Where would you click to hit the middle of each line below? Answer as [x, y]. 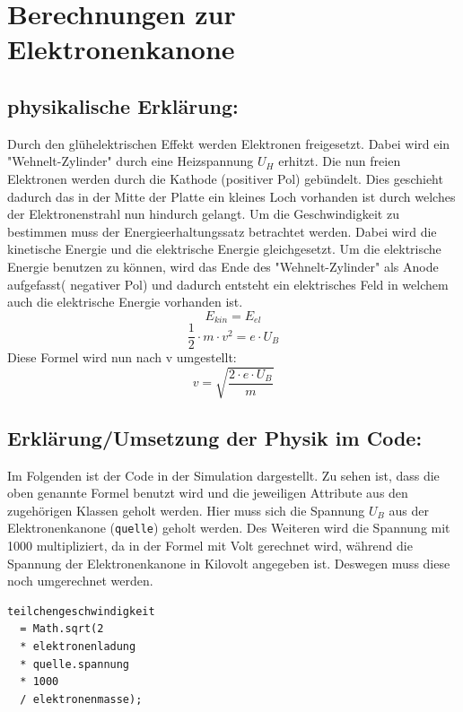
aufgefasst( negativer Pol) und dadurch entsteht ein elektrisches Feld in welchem [228, 284]
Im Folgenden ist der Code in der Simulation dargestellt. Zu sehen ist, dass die [223, 475]
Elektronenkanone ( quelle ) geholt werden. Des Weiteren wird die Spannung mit [229, 528]
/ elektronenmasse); [81, 699]
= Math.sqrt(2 [62, 629]
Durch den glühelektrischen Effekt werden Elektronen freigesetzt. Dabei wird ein [229, 143]
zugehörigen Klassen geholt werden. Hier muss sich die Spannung [186, 510]
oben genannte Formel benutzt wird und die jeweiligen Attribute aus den [208, 493]
